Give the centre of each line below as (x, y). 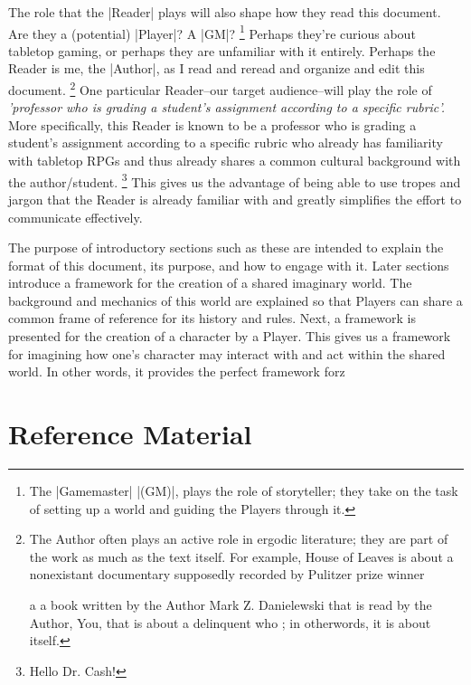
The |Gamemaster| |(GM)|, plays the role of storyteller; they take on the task (244, 490)
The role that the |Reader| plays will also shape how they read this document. (225, 12)
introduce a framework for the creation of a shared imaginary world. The (210, 283)
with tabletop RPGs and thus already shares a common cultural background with (235, 161)
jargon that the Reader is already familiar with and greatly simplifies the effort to (235, 199)
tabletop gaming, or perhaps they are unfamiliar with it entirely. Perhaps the (222, 50)
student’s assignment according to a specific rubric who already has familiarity (226, 143)
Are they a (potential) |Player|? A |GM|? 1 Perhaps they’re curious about (212, 32)
